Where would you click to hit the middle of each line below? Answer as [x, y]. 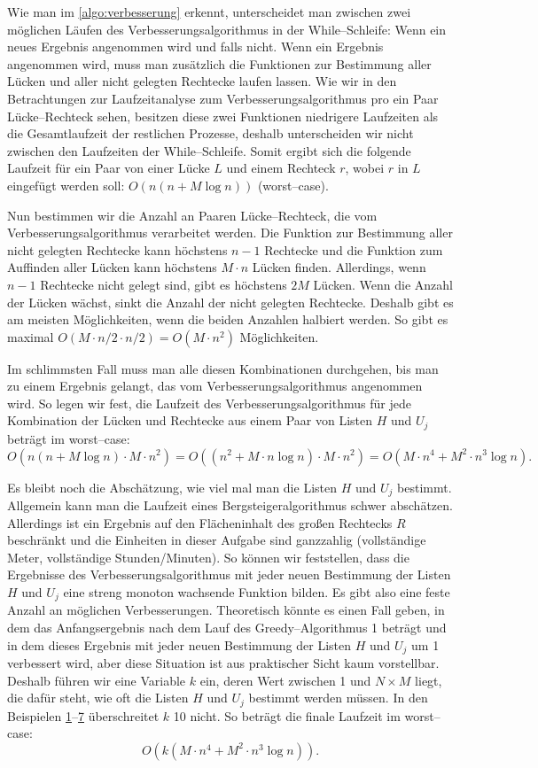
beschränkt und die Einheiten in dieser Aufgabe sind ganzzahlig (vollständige [217, 540]
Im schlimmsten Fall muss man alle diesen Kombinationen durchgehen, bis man [223, 368]
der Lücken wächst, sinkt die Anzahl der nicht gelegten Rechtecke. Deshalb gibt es [230, 302]
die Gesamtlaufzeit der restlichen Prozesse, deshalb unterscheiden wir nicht [211, 133]
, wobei [365, 168]
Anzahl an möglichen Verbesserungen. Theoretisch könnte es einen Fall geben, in [226, 610]
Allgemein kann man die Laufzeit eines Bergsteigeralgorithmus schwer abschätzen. [230, 504]
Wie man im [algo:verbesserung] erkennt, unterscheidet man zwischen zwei [209, 12]
